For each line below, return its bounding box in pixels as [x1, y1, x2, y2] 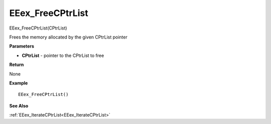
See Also [9, 102, 29, 108]
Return [9, 61, 24, 67]
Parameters [9, 43, 35, 49]
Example [9, 80, 28, 86]
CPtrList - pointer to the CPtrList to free [22, 52, 104, 58]
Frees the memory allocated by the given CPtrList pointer [9, 34, 127, 40]
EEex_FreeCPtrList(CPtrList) [9, 25, 67, 31]
